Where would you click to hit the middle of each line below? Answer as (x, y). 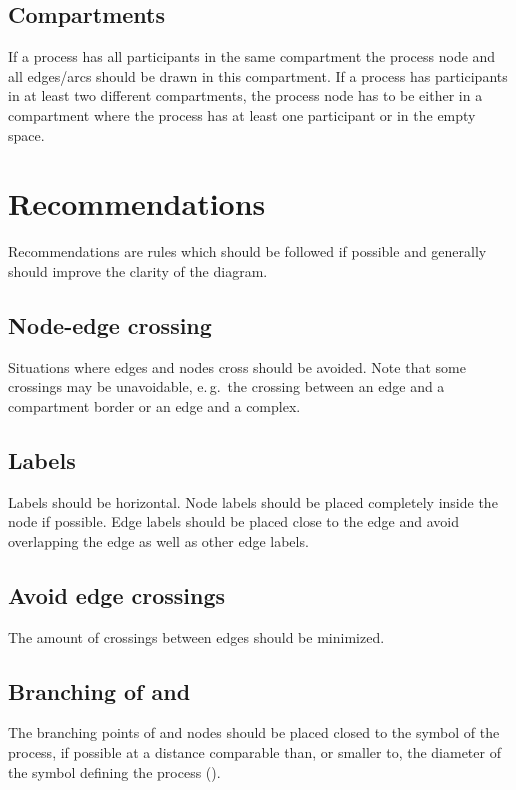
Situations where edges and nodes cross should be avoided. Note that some (237, 366)
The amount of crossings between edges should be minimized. (196, 636)
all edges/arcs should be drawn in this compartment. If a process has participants (258, 75)
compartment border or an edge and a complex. (154, 405)
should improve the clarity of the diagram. (138, 270)
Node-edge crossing (110, 324)
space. (26, 134)
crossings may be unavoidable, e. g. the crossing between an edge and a (226, 386)
